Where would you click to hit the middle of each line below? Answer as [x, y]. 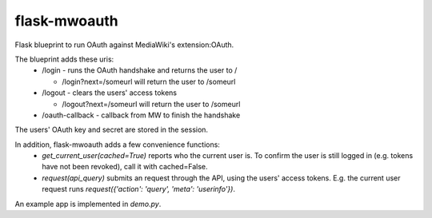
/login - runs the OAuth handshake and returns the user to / [140, 70]
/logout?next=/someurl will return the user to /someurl [151, 104]
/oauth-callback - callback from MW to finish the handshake [141, 115]
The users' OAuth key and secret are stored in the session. [111, 130]
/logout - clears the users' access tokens [110, 93]
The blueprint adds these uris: [64, 59]
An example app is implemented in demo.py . [88, 204]
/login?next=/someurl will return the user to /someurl [149, 81]
